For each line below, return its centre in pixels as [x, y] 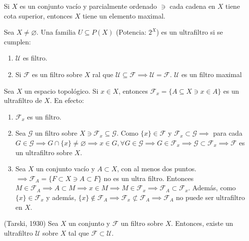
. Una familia [56, 32]
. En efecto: [67, 100]
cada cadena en [192, 6]
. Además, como [212, 188]
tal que [79, 232]
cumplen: [18, 41]
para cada [228, 133]
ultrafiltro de [23, 100]
